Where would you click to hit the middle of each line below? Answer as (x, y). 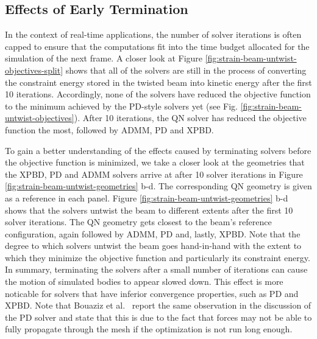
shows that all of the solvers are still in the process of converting (186, 70)
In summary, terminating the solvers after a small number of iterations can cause (156, 269)
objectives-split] (34, 70)
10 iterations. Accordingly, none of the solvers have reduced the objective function (158, 94)
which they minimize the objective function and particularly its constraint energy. (158, 257)
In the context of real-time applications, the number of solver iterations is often (153, 34)
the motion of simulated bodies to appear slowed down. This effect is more (144, 281)
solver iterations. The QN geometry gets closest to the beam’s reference (138, 222)
